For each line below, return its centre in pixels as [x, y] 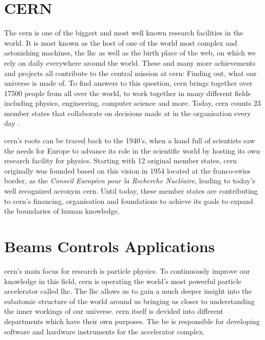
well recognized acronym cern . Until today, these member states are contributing [131, 191]
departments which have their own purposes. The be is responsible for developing [132, 321]
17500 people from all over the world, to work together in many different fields [128, 93]
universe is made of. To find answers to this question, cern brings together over [128, 83]
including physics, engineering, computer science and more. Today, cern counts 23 [132, 103]
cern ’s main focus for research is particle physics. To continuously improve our [127, 270]
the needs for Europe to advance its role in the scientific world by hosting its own [132, 150]
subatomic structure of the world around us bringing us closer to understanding [129, 301]
